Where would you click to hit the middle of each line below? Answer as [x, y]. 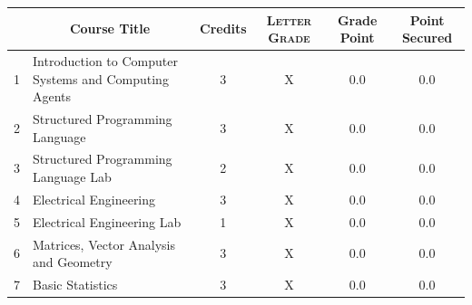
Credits [223, 29]
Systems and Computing [101, 78]
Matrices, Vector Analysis [104, 244]
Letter [289, 19]
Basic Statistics [75, 284]
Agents [52, 96]
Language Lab [72, 176]
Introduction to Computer [105, 60]
